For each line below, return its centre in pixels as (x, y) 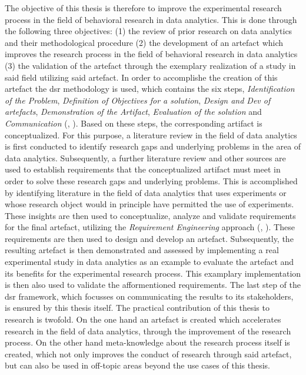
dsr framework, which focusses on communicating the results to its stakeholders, (149, 296)
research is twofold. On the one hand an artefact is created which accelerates (143, 319)
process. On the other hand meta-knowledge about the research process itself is (147, 342)
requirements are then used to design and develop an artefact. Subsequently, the (149, 238)
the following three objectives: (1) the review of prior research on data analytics (149, 31)
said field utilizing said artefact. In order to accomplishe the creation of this (141, 77)
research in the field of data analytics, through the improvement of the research (148, 331)
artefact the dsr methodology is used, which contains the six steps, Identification (150, 89)
